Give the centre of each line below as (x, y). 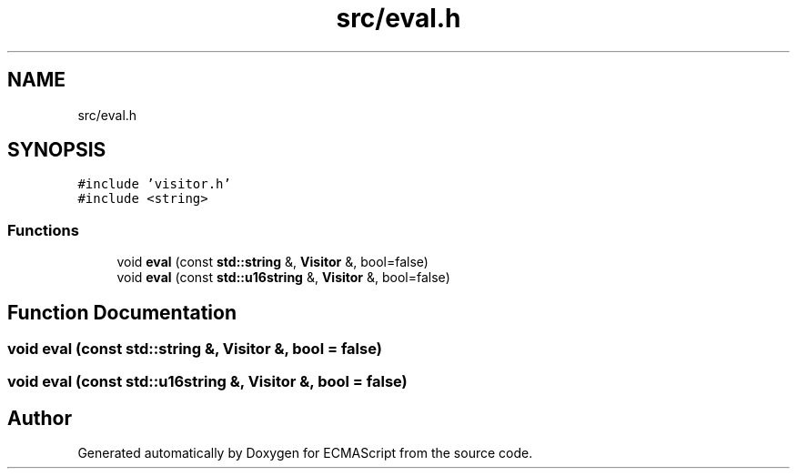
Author (40, 418)
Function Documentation (122, 312)
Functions (43, 230)
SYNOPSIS (57, 150)
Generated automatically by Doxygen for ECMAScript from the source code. (305, 453)
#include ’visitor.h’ (154, 184)
